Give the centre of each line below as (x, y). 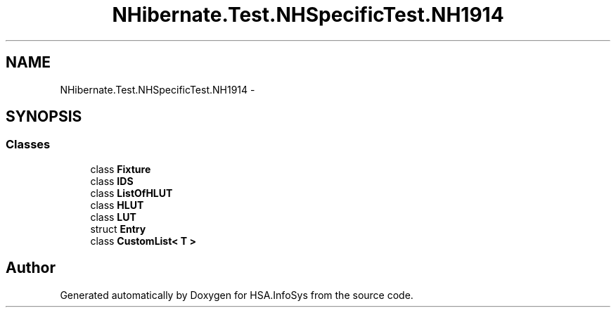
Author (31, 268)
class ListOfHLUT (131, 193)
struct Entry (118, 229)
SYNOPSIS (44, 117)
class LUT (113, 217)
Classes (28, 145)
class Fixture (121, 169)
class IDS (112, 181)
